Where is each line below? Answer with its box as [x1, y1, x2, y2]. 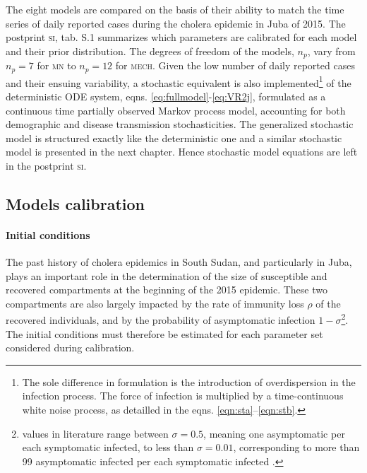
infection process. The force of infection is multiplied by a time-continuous [22, 388, 344, 403]
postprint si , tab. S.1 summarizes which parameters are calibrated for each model [6, 30, 357, 45]
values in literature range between [22, 426, 169, 440]
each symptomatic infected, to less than [22, 440, 194, 455]
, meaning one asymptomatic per [203, 426, 345, 440]
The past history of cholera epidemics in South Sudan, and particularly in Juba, [6, 255, 352, 269]
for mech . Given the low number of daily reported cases [115, 58, 355, 73]
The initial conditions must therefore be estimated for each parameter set [6, 326, 323, 341]
